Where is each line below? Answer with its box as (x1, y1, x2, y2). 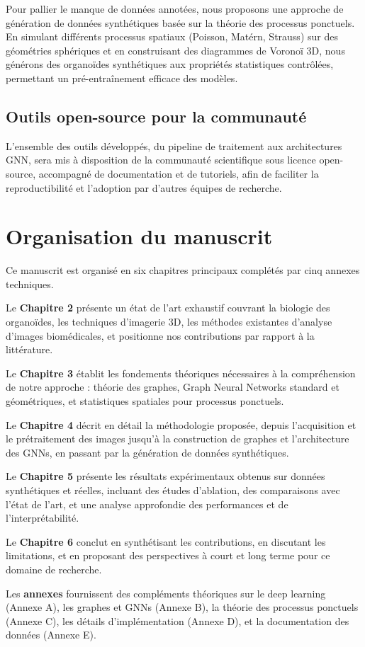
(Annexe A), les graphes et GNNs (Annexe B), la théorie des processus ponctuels (6, 600, 359, 614)
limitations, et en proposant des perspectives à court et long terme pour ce (6, 548, 330, 563)
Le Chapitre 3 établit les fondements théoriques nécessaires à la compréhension (6, 365, 356, 380)
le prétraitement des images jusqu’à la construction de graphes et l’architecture (6, 431, 349, 446)
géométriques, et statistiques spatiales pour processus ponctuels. (6, 394, 284, 408)
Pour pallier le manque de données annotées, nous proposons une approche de (6, 1, 344, 16)
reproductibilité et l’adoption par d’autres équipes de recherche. (6, 180, 282, 195)
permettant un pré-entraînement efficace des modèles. (6, 70, 238, 85)
